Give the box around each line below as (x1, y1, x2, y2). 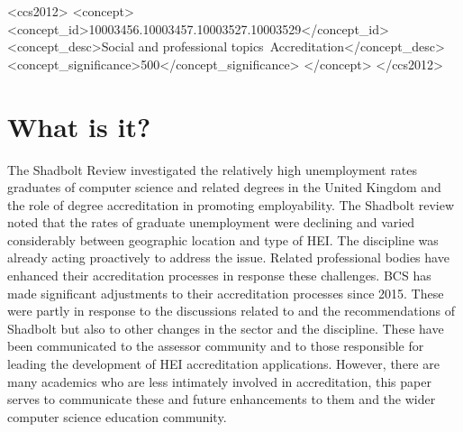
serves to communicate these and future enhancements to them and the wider (7, 390, 436, 409)
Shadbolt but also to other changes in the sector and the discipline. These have (7, 318, 444, 337)
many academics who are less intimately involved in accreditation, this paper (7, 372, 431, 391)
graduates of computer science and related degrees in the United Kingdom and (7, 178, 441, 197)
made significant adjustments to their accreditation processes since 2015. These (7, 283, 444, 302)
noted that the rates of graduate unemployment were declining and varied (7, 213, 415, 232)
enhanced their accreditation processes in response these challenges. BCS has (7, 266, 431, 285)
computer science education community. (7, 407, 227, 426)
